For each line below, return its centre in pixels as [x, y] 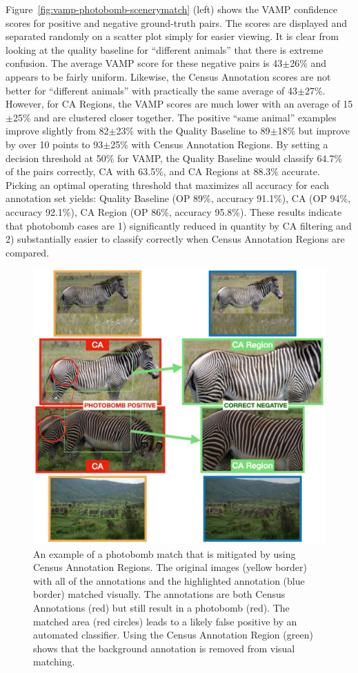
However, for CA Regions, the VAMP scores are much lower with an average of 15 [179, 104]
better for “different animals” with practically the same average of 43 [152, 90]
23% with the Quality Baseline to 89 [193, 131]
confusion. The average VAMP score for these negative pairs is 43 [144, 63]
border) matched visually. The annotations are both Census [159, 594]
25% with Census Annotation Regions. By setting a [219, 144]
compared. [28, 252]
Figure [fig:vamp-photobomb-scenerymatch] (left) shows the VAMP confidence [172, 9]
